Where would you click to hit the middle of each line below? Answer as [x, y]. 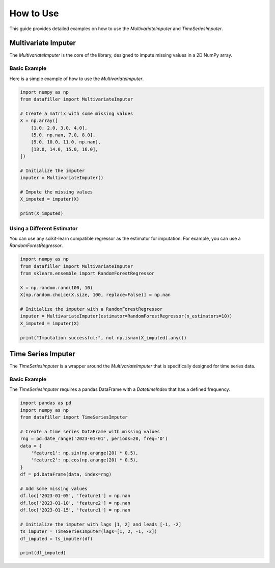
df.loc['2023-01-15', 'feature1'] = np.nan [75, 510]
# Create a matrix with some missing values [77, 113]
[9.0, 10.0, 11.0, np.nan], [66, 142]
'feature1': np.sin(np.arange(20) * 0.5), [85, 453]
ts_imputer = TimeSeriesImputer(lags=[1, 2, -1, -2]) [89, 532]
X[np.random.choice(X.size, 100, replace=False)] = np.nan [95, 295]
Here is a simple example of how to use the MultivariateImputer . [77, 79]
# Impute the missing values [57, 192]
